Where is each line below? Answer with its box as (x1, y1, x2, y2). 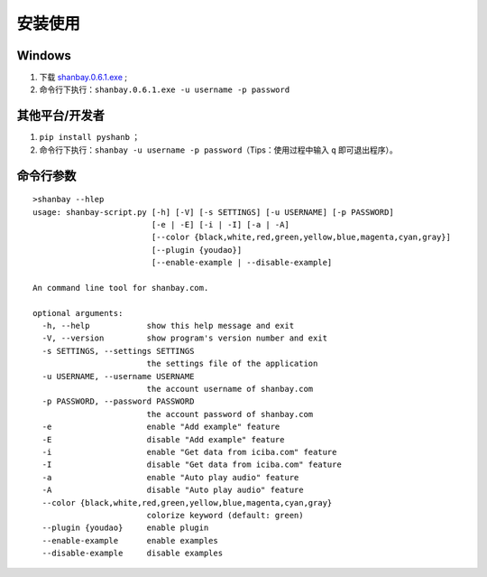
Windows (16, 48, 71, 63)
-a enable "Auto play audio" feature (41, 472, 299, 482)
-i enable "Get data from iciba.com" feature (41, 447, 337, 457)
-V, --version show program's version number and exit (41, 333, 328, 343)
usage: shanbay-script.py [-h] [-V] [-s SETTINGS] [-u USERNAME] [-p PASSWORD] (32, 207, 394, 217)
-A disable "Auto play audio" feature (41, 485, 304, 496)
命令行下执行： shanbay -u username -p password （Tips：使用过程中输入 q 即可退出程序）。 (39, 144, 399, 155)
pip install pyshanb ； (39, 132, 141, 143)
